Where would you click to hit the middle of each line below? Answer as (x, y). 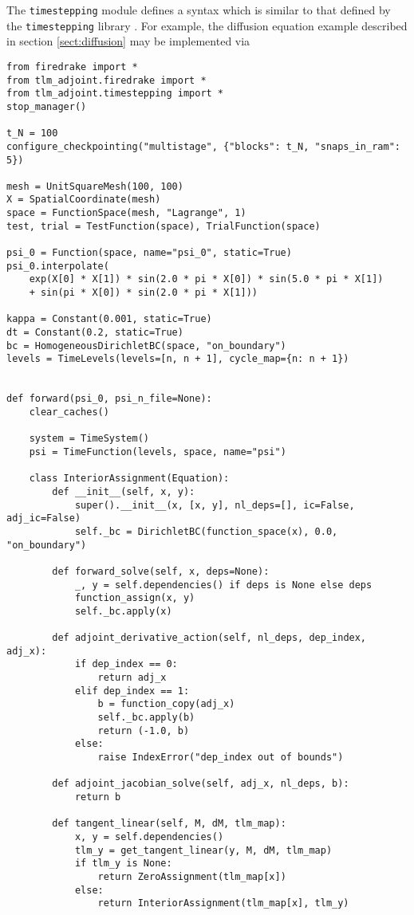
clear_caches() (69, 412)
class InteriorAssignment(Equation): (129, 479)
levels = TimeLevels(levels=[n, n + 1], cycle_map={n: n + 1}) (178, 359)
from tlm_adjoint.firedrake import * (106, 80)
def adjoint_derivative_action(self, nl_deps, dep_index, (209, 638)
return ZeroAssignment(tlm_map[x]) (192, 876)
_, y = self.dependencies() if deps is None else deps (223, 585)
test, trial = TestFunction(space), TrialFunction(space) (164, 226)
